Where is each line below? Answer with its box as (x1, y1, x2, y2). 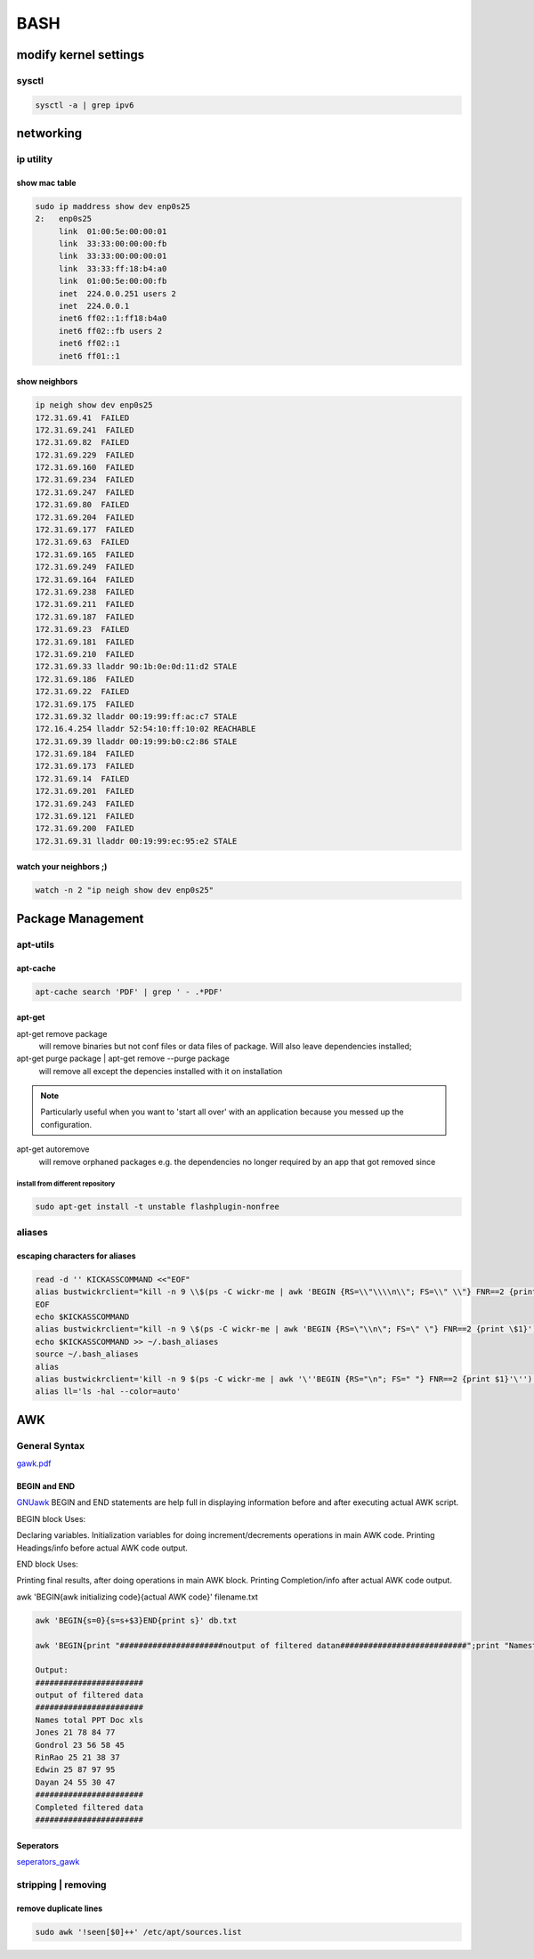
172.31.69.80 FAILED (35, 499, 130, 510)
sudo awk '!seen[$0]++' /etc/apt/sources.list (35, 1927, 242, 1937)
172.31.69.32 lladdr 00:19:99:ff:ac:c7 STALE (35, 711, 238, 721)
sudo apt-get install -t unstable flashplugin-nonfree (35, 1202, 279, 1211)
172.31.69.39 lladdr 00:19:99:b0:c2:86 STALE (35, 736, 238, 747)
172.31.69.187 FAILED (35, 611, 134, 622)
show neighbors (16, 376, 78, 387)
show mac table (16, 177, 77, 188)
